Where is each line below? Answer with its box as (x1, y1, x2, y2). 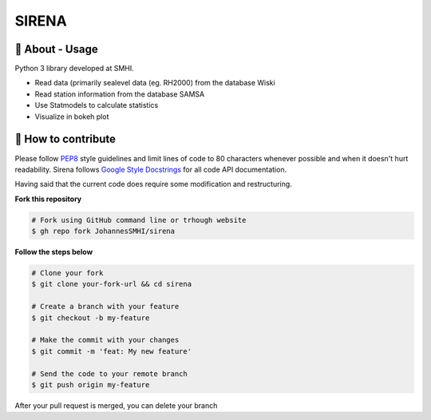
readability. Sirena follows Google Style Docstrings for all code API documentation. (14, 164, 287, 174)
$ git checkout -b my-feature (31, 313, 150, 323)
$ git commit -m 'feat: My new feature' (31, 347, 192, 355)
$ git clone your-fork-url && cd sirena (31, 279, 192, 289)
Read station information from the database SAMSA (34, 89, 205, 99)
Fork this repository (14, 194, 82, 204)
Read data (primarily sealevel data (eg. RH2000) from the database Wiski (34, 78, 275, 88)
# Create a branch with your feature (31, 302, 180, 311)
